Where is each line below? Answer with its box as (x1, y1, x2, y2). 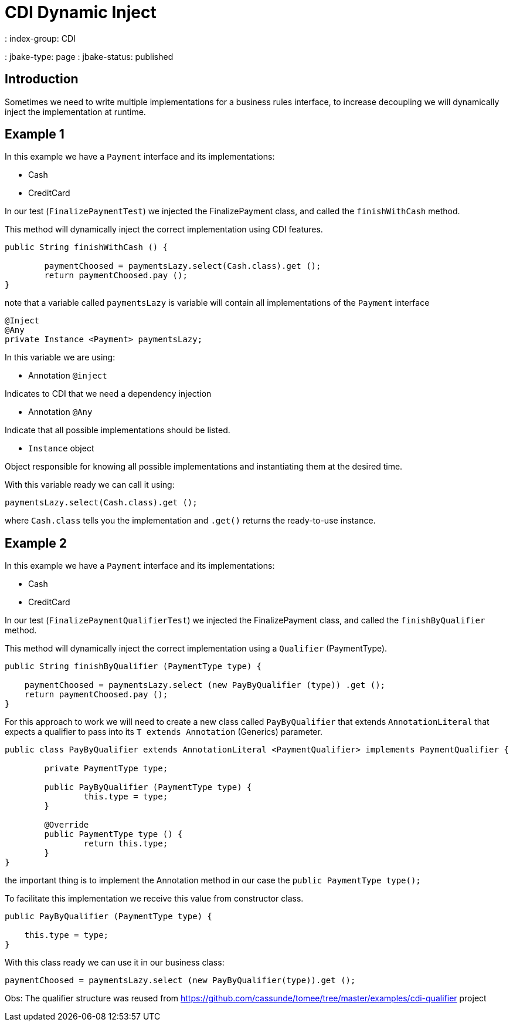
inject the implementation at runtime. (5, 106, 146, 117)
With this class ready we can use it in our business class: (5, 957, 225, 968)
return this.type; (83, 839, 168, 849)
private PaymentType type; (44, 764, 168, 774)
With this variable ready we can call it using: (5, 480, 175, 490)
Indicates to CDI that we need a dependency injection (5, 389, 212, 399)
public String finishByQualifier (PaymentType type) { (5, 662, 262, 671)
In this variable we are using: (5, 352, 115, 363)
